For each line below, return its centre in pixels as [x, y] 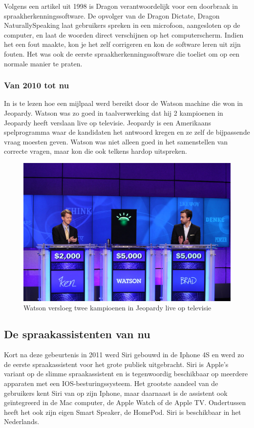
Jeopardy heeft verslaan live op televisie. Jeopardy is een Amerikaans [107, 122]
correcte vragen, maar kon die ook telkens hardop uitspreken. [95, 151]
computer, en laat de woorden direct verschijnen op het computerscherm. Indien [124, 34]
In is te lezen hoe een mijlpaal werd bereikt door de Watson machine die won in [124, 103]
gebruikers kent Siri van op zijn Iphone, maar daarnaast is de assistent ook [116, 393]
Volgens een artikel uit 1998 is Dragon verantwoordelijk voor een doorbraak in [121, 6]
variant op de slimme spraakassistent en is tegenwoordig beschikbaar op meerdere [126, 374]
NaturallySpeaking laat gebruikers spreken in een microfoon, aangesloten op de [122, 25]
